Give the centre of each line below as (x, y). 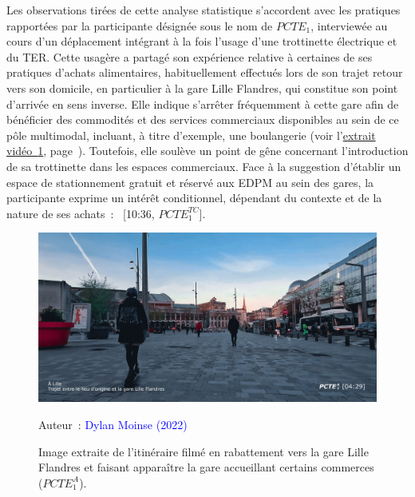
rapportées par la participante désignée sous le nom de (140, 25)
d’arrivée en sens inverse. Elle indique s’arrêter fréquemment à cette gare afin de (203, 103)
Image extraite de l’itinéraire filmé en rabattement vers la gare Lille (204, 451)
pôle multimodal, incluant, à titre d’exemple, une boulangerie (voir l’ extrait (191, 135)
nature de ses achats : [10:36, (81, 213)
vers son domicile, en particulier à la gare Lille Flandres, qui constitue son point (202, 87)
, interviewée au (349, 25)
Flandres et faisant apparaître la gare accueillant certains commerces (206, 467)
